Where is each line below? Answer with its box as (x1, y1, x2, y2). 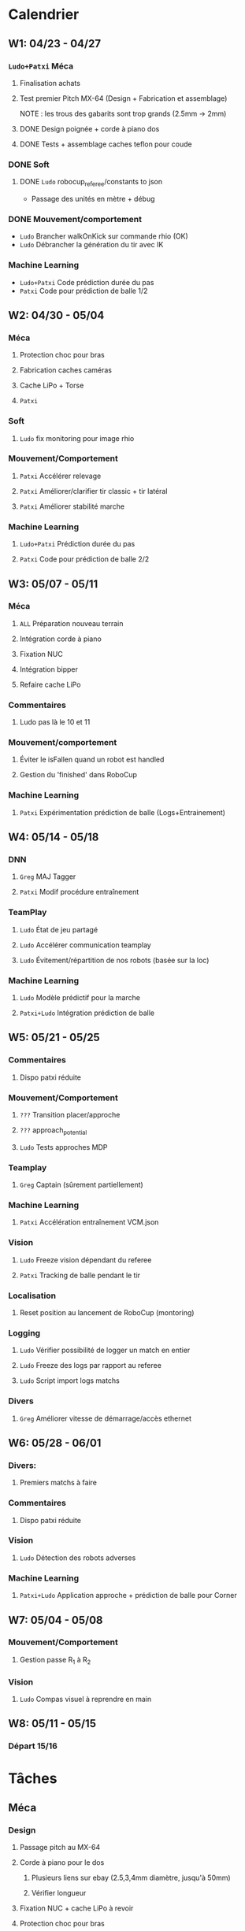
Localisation (8, 1290, 57, 1301)
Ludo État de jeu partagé (19, 925, 98, 934)
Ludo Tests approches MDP (19, 1142, 108, 1151)
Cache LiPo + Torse (19, 380, 84, 391)
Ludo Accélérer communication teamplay (19, 940, 151, 950)
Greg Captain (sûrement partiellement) (19, 1180, 143, 1190)
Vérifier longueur (31, 1888, 87, 1898)
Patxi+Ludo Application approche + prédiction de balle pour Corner (19, 1591, 238, 1600)
